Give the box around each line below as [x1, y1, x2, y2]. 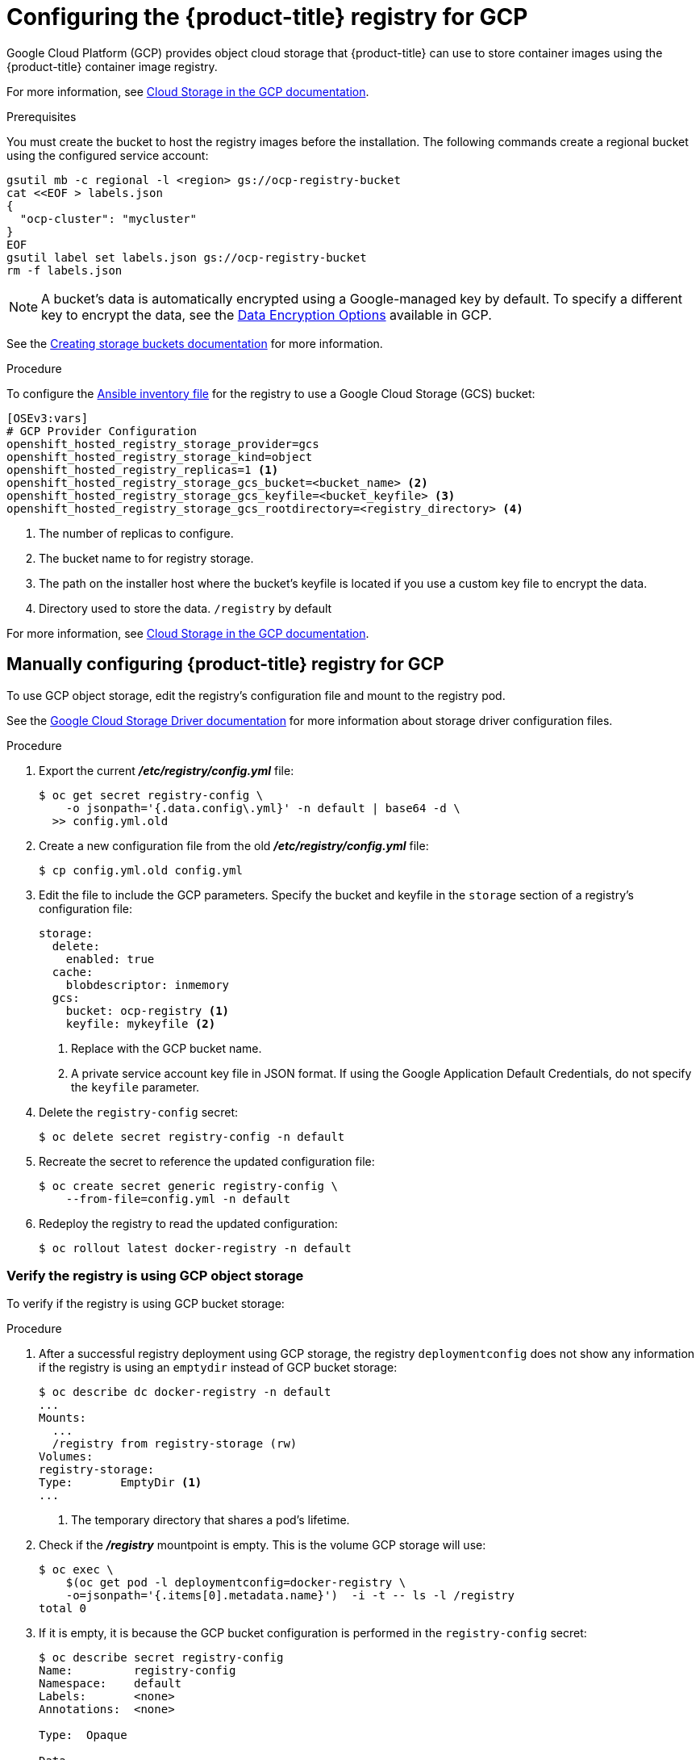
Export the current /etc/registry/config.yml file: [39, 763, 294, 777]
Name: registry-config [39, 1664, 236, 1678]
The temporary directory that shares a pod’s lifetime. [71, 1513, 350, 1527]
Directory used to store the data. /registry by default [39, 601, 332, 615]
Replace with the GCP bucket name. [71, 1041, 262, 1055]
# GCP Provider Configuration [6, 424, 198, 438]
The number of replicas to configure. [39, 526, 234, 540]
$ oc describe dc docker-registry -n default [39, 1385, 331, 1399]
